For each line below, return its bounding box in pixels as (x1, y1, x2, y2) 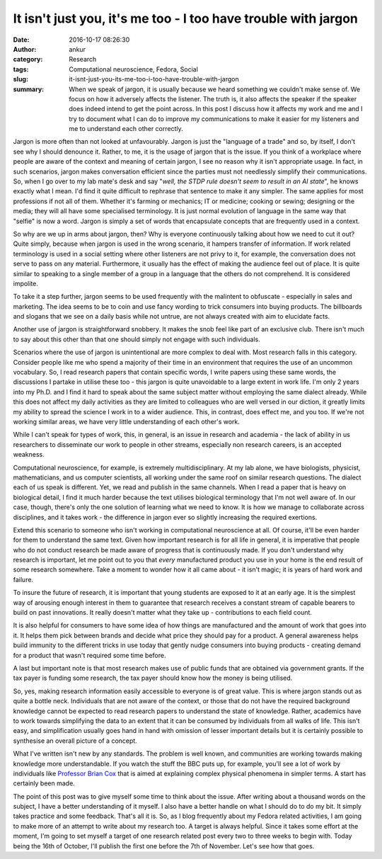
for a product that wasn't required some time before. (13, 651, 166, 659)
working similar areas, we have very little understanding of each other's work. (13, 418, 241, 426)
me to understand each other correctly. (69, 125, 183, 133)
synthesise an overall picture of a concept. (13, 736, 137, 745)
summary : (13, 85, 45, 93)
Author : (13, 45, 37, 53)
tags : (13, 64, 29, 74)
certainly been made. (13, 779, 76, 787)
